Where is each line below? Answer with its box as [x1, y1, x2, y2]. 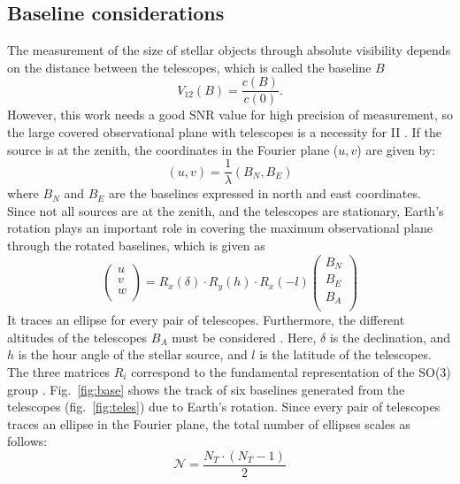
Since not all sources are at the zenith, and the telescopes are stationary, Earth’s [7, 201, 444, 219]
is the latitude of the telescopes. [259, 345, 432, 364]
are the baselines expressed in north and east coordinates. [109, 184, 421, 203]
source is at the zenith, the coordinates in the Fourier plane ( [7, 140, 339, 158]
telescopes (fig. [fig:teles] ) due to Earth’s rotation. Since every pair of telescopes [7, 397, 441, 416]
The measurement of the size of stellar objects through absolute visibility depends [7, 41, 451, 59]
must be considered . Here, [172, 327, 317, 346]
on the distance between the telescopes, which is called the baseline [7, 58, 372, 76]
